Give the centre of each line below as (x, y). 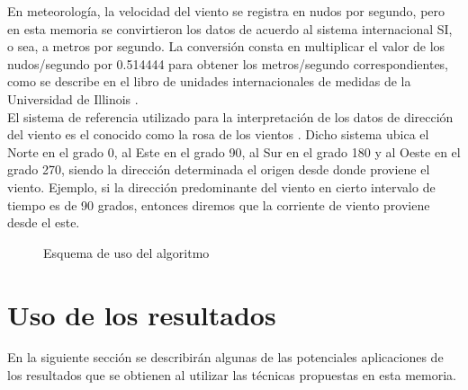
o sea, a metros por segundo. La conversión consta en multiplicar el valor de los (226, 46)
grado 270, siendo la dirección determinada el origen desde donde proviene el (219, 169)
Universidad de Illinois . (73, 98)
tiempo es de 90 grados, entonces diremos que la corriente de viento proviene (219, 204)
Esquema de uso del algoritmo (126, 252)
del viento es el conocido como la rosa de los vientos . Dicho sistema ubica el (218, 134)
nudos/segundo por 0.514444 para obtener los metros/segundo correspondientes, (228, 63)
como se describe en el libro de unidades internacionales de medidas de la (209, 81)
